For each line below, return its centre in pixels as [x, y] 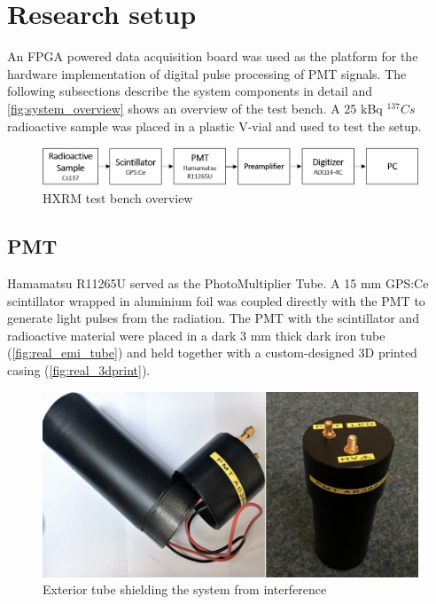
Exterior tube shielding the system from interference [185, 589]
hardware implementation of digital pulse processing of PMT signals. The [207, 73]
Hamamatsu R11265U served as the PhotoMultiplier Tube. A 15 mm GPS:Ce [218, 282]
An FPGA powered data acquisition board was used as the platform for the [213, 56]
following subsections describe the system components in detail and [190, 91]
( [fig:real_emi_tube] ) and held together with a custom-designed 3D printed [212, 353]
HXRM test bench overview [118, 198]
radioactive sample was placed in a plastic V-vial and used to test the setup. [214, 126]
